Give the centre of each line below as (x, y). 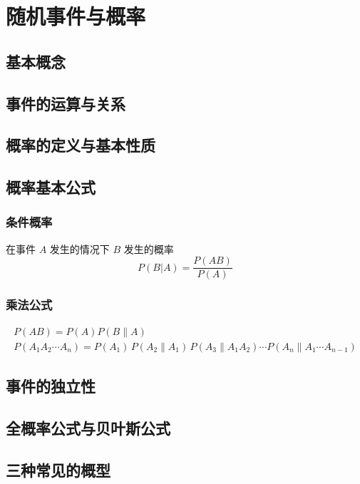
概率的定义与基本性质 (81, 145)
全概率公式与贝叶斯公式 (88, 427)
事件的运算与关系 (66, 103)
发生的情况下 (79, 248)
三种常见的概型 (58, 469)
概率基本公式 (51, 187)
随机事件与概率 (76, 16)
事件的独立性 (51, 386)
